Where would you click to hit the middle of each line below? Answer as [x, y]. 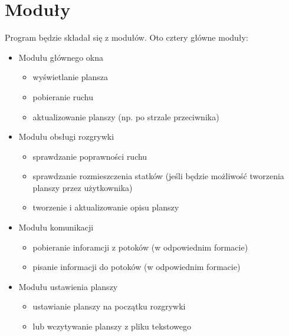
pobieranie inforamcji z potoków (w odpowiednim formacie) [140, 247]
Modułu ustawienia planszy [68, 286]
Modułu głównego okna [61, 57]
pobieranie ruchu [63, 96]
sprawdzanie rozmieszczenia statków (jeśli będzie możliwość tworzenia [158, 176]
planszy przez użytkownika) [83, 187]
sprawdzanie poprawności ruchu [90, 156]
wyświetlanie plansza [70, 77]
